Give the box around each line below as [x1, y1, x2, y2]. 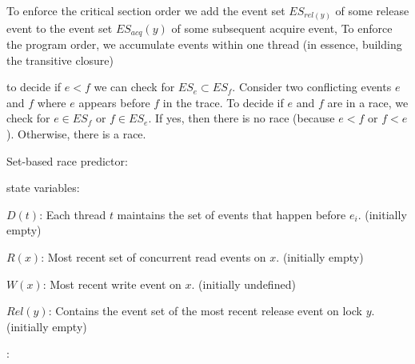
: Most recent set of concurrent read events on [41, 248, 266, 265]
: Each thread [39, 206, 106, 222]
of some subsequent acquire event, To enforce [171, 19, 393, 36]
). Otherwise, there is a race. [6, 125, 146, 142]
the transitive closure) [6, 51, 114, 68]
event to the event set [6, 19, 113, 36]
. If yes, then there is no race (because [148, 110, 335, 126]
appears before [78, 94, 150, 110]
